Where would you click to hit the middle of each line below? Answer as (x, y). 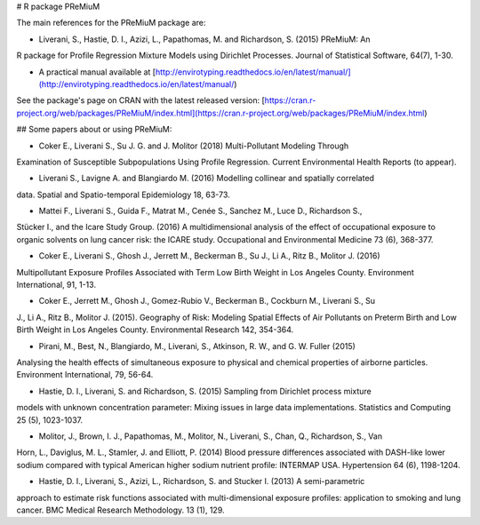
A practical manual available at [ (97, 72)
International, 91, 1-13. (56, 285)
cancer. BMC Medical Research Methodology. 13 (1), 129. (121, 510)
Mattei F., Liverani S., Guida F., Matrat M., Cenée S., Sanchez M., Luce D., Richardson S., (200, 211)
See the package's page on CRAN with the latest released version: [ (141, 100)
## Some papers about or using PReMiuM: (94, 130)
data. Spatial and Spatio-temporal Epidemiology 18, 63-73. (123, 195)
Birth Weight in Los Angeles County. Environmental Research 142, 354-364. (155, 330)
